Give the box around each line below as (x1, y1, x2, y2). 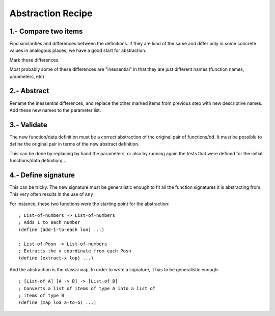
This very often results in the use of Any (9, 191, 94, 197)
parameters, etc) (9, 73, 44, 79)
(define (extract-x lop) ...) (18, 255, 94, 261)
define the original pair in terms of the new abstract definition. (9, 141, 140, 147)
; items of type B (18, 293, 65, 298)
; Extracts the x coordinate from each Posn (18, 248, 132, 254)
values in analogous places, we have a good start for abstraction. (9, 47, 147, 53)
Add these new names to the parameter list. (9, 107, 101, 113)
